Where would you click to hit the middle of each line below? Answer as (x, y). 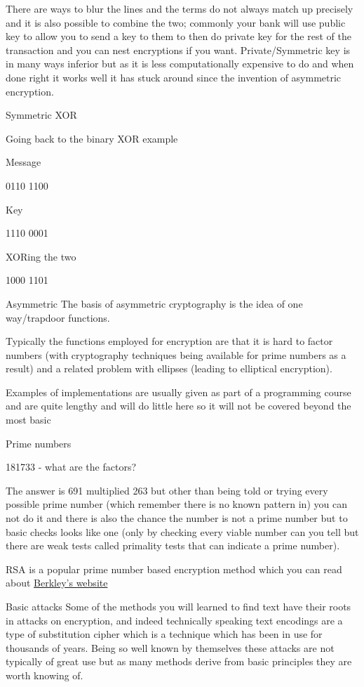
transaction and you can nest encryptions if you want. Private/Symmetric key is (178, 50)
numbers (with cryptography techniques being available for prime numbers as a (176, 354)
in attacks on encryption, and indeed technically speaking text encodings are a (174, 620)
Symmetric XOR (41, 115)
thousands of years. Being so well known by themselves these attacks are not (170, 647)
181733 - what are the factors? (71, 467)
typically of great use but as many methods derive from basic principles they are (179, 661)
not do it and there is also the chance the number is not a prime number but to (177, 518)
